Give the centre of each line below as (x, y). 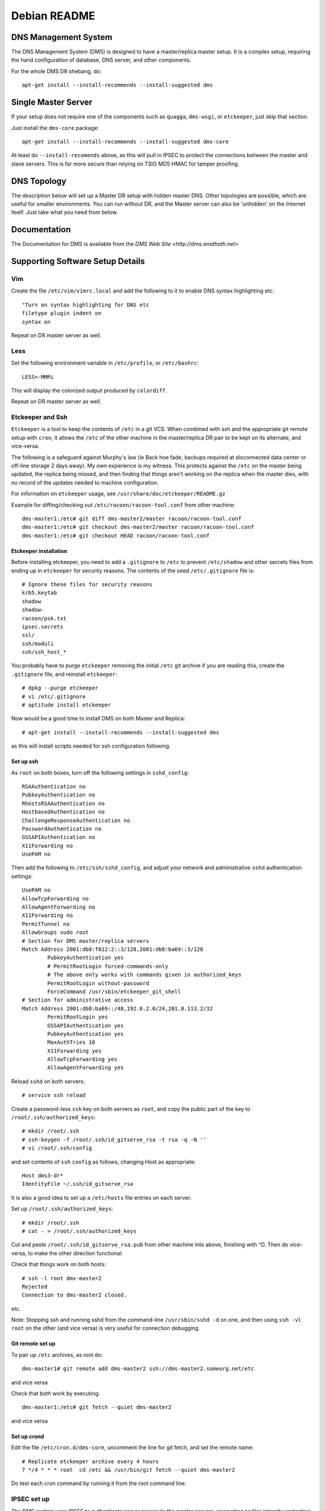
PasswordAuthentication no (62, 829)
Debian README (53, 16)
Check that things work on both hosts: (59, 1264)
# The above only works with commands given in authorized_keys (144, 975)
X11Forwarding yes (75, 1051)
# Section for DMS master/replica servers (86, 941)
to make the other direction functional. (75, 1253)
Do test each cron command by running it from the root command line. (99, 1483)
